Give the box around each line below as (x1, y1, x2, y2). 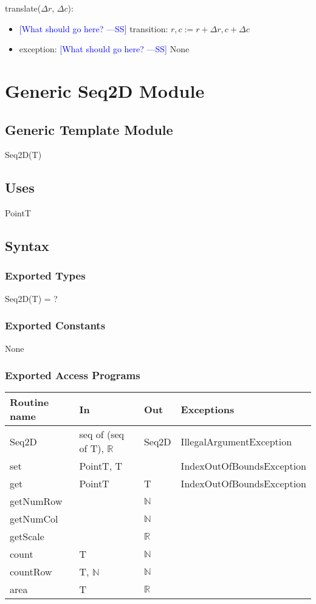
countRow (10, 565, 52, 579)
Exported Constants (5, 318, 106, 333)
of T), (79, 441, 104, 456)
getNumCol (10, 512, 58, 526)
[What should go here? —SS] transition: (19, 22, 168, 35)
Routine (10, 395, 49, 410)
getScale (10, 529, 44, 544)
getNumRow (10, 494, 63, 509)
